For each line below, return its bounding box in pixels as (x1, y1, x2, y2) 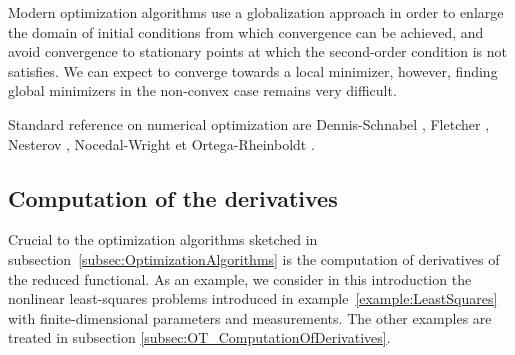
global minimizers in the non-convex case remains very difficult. (8, 80, 397, 101)
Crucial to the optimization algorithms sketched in (8, 229, 318, 250)
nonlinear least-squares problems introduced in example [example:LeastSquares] (8, 288, 498, 309)
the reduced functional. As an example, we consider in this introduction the (8, 268, 472, 289)
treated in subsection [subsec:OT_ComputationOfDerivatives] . (8, 327, 391, 348)
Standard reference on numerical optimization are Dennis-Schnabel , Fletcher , (8, 113, 490, 134)
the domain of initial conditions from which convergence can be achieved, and (8, 21, 484, 42)
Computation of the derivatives (8, 182, 338, 213)
